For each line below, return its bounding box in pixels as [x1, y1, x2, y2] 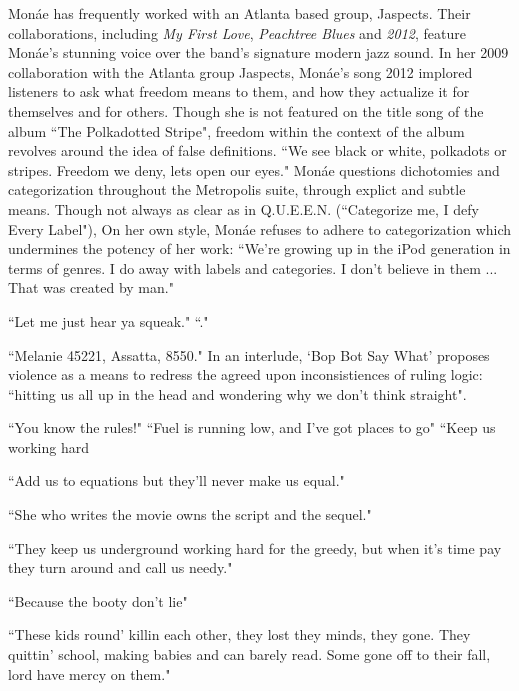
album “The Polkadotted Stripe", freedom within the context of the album [8, 120, 465, 141]
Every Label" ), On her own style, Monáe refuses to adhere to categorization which [8, 218, 512, 239]
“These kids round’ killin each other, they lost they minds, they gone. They [8, 624, 471, 645]
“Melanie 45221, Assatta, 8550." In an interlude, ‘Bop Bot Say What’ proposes [8, 344, 490, 365]
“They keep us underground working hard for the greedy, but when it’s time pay [8, 537, 502, 558]
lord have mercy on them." [8, 663, 171, 684]
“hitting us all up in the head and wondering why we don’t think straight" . [8, 383, 467, 404]
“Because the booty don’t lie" [8, 590, 188, 611]
